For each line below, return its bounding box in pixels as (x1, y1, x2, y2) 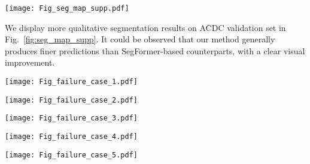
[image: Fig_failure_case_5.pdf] (5, 150, 138, 159)
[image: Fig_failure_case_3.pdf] (5, 114, 138, 123)
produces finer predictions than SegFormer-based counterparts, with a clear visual (5, 44, 305, 57)
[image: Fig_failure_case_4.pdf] (5, 132, 138, 141)
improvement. (5, 56, 55, 69)
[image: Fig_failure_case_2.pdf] (5, 95, 138, 104)
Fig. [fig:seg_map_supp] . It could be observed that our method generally (5, 33, 275, 45)
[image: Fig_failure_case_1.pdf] (5, 78, 138, 86)
